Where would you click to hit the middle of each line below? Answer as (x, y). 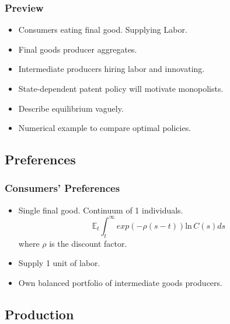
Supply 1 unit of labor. (59, 263)
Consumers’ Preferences (62, 188)
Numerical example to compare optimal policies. (105, 128)
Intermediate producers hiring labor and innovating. (111, 69)
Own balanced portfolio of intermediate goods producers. (120, 282)
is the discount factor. (88, 243)
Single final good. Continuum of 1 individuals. (101, 210)
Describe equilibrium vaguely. (71, 108)
